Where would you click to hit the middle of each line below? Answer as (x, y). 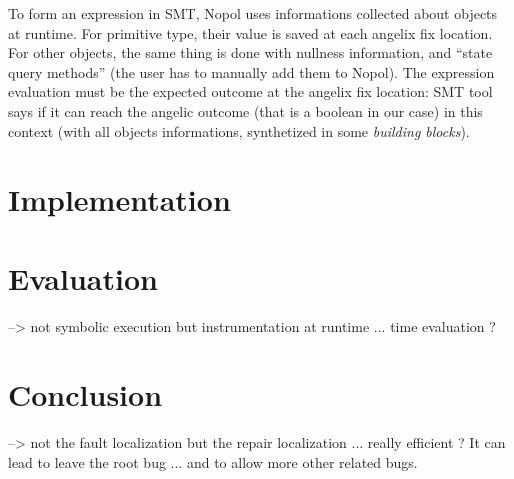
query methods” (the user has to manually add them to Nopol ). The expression (251, 71)
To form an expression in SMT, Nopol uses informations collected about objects (253, 13)
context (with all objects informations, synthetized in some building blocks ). (239, 130)
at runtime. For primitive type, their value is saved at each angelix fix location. (250, 32)
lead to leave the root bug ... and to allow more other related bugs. (213, 461)
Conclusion (85, 394)
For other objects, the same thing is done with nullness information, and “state (250, 52)
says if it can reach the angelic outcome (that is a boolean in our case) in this (245, 110)
